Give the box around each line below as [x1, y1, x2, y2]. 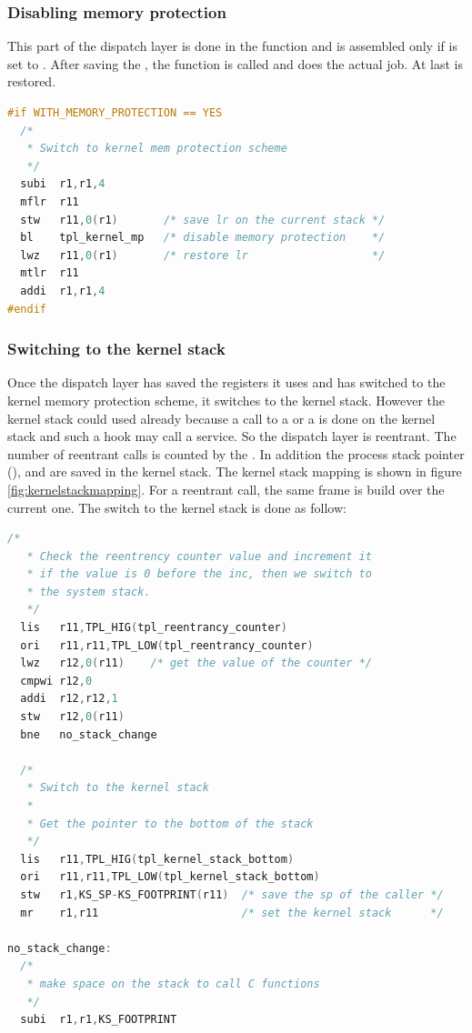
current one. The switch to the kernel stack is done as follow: [7, 497, 346, 516]
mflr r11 [20, 195, 79, 208]
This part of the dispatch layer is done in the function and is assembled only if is [7, 36, 457, 55]
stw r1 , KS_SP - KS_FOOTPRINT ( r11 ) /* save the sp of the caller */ [20, 888, 444, 901]
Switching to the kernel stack [7, 337, 226, 360]
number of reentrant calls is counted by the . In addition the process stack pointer [7, 444, 465, 463]
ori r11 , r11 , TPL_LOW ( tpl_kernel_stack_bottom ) [20, 870, 320, 884]
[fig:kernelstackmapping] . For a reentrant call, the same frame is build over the [7, 479, 445, 498]
